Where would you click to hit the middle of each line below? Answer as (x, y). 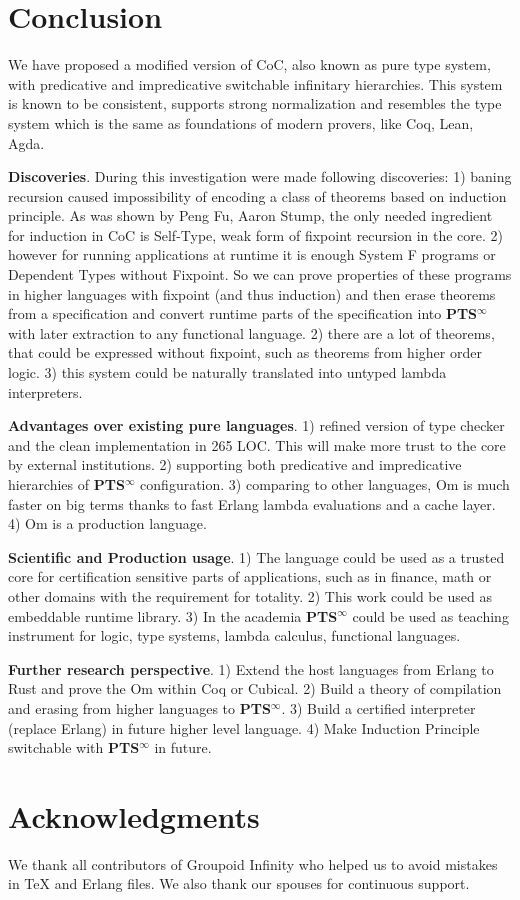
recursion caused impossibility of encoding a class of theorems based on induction (257, 195)
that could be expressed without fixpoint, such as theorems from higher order (245, 352)
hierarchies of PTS (66, 484)
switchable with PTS (74, 747)
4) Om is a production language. (107, 523)
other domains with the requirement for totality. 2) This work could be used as (250, 595)
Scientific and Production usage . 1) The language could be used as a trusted (256, 556)
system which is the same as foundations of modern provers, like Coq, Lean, (241, 122)
